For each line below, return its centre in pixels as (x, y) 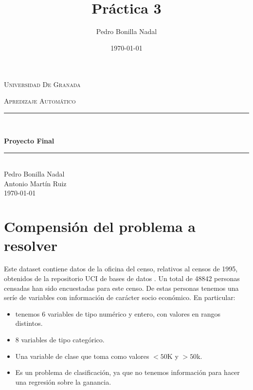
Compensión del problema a (100, 226)
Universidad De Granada (42, 84)
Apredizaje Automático (40, 100)
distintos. (29, 323)
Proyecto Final (29, 141)
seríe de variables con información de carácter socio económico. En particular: (120, 297)
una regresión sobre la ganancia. (63, 381)
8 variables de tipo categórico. (60, 339)
